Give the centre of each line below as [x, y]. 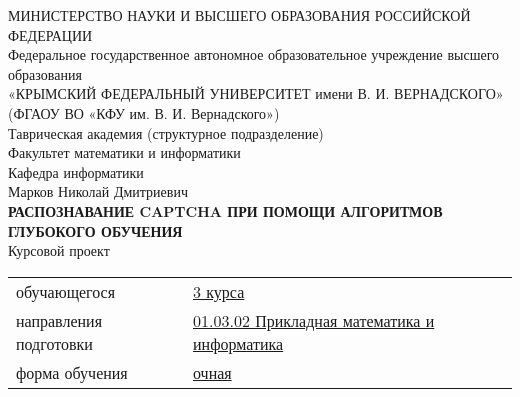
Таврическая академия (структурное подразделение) [166, 132]
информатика [238, 343]
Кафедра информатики [76, 171]
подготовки [54, 343]
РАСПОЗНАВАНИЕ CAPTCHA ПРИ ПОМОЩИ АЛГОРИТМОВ [225, 210]
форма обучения [72, 372]
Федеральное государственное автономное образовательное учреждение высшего [254, 54]
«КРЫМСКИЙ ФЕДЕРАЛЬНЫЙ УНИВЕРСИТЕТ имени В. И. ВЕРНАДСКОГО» [256, 93]
